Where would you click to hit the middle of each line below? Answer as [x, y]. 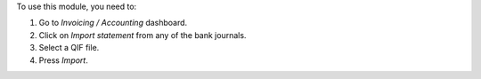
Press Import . [63, 60]
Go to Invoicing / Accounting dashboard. [113, 23]
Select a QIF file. [69, 48]
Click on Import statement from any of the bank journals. [143, 35]
